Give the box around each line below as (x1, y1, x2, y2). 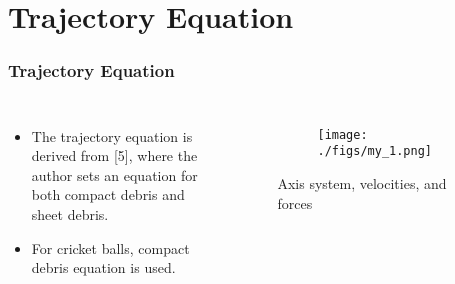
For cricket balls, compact (31, 237, 190, 258)
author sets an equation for (31, 164, 198, 185)
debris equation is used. (31, 257, 176, 278)
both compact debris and (31, 184, 185, 205)
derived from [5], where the (31, 145, 198, 166)
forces (277, 192, 313, 213)
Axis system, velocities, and (277, 172, 447, 193)
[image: (317, 127, 368, 142)
